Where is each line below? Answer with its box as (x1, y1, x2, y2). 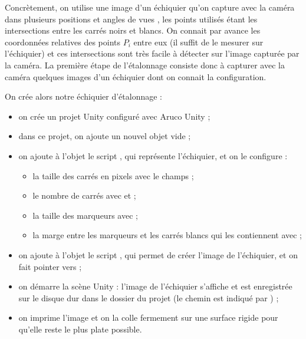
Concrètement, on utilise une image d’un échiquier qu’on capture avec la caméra (5, 1, 295, 13)
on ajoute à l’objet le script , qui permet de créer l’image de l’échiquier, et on (18, 248, 298, 261)
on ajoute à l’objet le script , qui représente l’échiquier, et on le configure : (18, 149, 288, 162)
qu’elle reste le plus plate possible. (18, 322, 142, 335)
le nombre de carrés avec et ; (32, 189, 136, 202)
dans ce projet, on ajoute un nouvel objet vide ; (18, 130, 191, 142)
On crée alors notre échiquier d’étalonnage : (5, 90, 163, 103)
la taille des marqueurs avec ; (32, 209, 138, 221)
